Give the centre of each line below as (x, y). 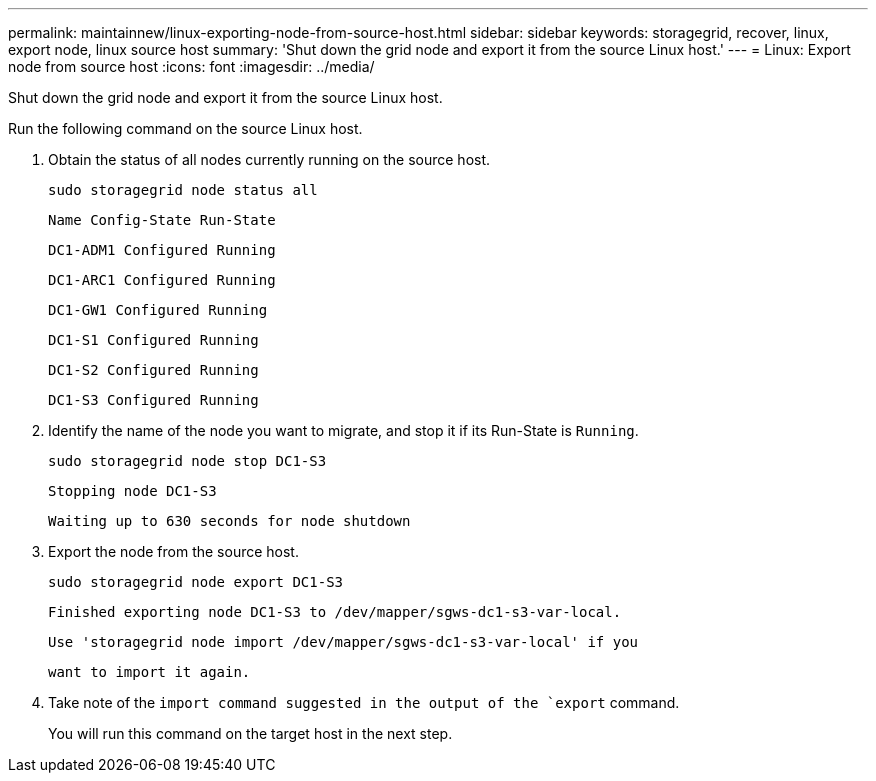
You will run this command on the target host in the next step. (250, 733)
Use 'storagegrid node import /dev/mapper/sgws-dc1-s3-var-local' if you (343, 642)
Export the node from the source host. (173, 551)
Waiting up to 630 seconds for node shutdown (229, 521)
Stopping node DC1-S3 (132, 491)
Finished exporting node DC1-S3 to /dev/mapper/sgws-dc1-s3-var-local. (335, 612)
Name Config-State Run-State (162, 220)
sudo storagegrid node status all (183, 190)
